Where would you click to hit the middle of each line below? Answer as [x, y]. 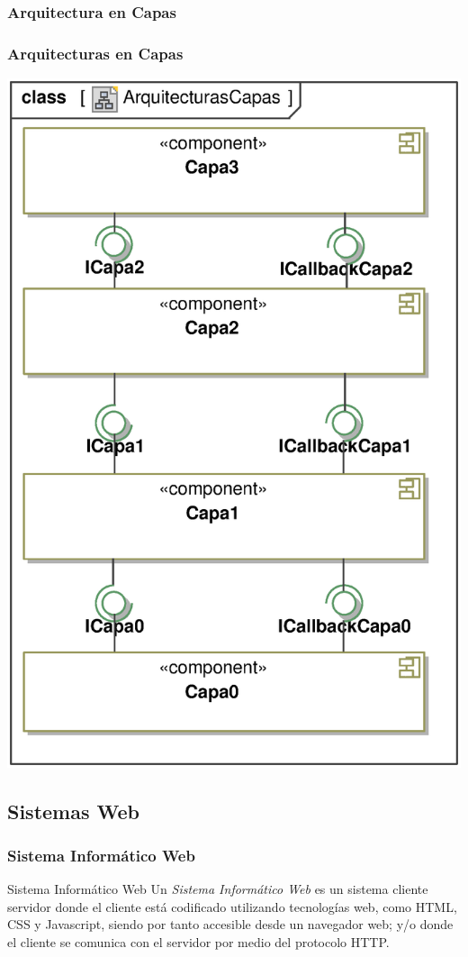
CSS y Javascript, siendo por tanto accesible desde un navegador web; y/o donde [230, 924]
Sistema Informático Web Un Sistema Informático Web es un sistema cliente [218, 889]
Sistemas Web [73, 811]
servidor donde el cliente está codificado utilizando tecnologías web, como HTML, [232, 906]
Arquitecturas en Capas [95, 53]
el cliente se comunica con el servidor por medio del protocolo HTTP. [198, 942]
